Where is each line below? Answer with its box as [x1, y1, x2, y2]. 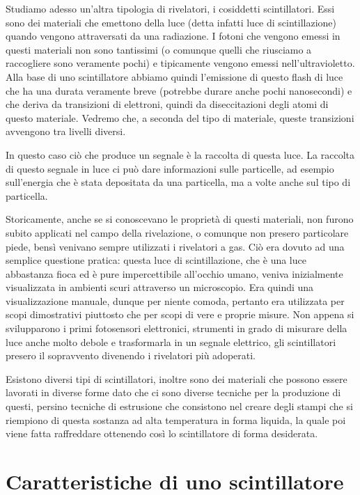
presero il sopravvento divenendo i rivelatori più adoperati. [6, 348, 256, 363]
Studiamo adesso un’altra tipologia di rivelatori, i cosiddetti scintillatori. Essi [6, 1, 335, 15]
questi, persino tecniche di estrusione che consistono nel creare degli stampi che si [6, 399, 353, 414]
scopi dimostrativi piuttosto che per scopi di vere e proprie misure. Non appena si [6, 307, 354, 322]
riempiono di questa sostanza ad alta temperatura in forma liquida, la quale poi [6, 412, 346, 427]
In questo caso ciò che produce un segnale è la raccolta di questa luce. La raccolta [6, 147, 355, 162]
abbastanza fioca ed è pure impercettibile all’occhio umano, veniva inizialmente [6, 266, 343, 281]
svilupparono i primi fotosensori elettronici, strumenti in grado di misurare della [6, 321, 347, 336]
